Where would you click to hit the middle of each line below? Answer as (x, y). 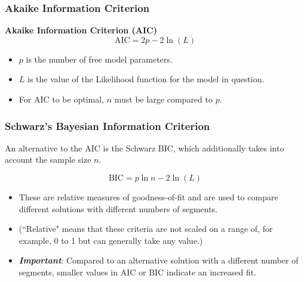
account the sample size (48, 159)
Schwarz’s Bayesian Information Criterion (108, 125)
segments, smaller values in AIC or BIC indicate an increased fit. (138, 272)
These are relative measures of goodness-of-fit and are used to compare (148, 197)
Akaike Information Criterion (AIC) (81, 30)
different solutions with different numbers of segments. (118, 208)
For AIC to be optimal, (61, 99)
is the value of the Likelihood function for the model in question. (146, 79)
